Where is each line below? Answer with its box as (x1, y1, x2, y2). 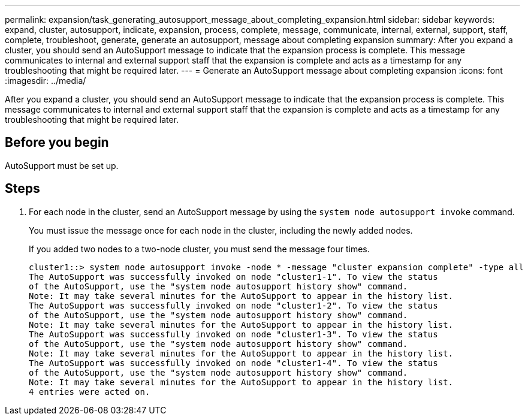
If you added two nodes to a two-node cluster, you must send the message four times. (29, 243, 370, 254)
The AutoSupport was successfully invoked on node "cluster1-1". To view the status (29, 271, 438, 282)
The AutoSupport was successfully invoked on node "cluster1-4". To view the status (29, 358, 438, 368)
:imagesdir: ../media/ (5, 75, 86, 86)
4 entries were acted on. (29, 386, 150, 397)
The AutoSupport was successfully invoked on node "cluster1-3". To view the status (29, 329, 438, 339)
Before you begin (5, 135, 109, 150)
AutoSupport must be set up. (5, 160, 119, 171)
